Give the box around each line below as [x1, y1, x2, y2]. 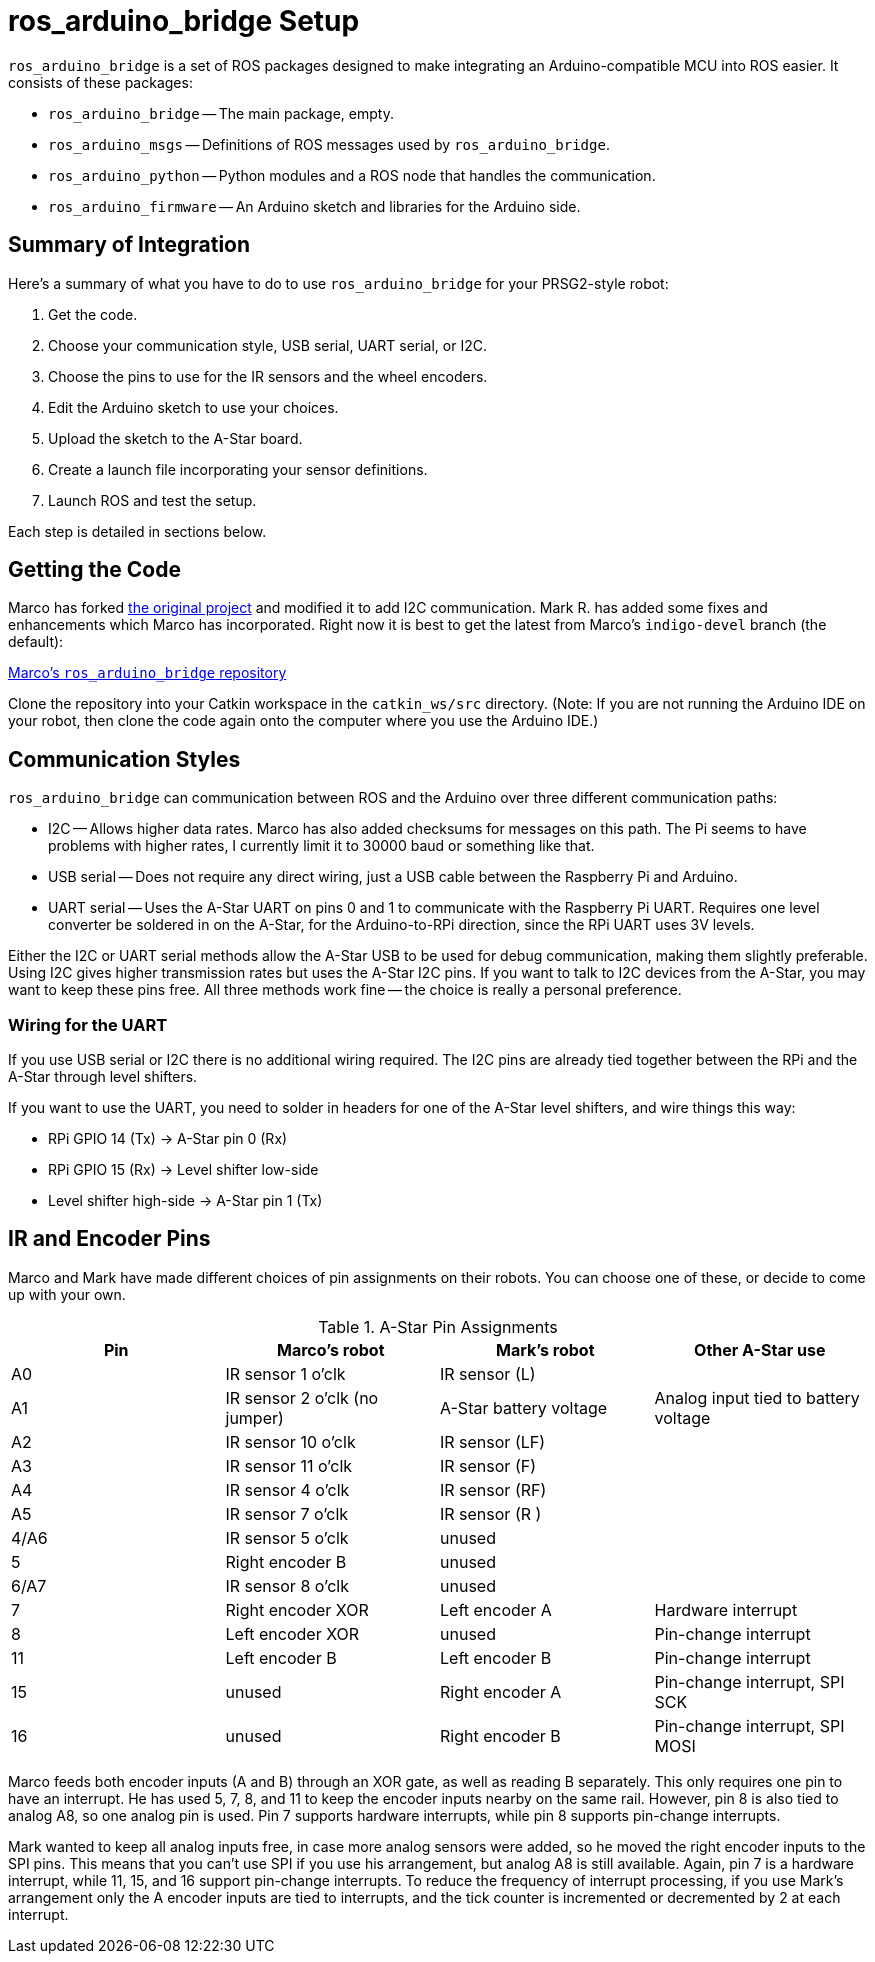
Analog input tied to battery [654, 1387, 860, 1408]
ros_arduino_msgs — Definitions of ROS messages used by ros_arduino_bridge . [48, 135, 610, 153]
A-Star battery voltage [440, 1397, 608, 1418]
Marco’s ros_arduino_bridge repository [8, 664, 287, 682]
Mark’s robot [495, 1339, 595, 1360]
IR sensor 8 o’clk [225, 1575, 349, 1596]
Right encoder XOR [225, 1599, 369, 1620]
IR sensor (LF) [440, 1431, 546, 1452]
